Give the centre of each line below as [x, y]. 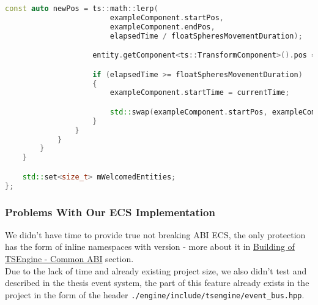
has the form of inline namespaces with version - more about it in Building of [150, 247]
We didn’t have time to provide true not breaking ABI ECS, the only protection [155, 234]
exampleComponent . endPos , [162, 27]
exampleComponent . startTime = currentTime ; [200, 93]
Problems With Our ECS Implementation [110, 212]
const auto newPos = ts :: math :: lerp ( [82, 9]
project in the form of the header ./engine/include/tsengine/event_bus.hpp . [155, 294]
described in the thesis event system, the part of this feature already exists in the [157, 283]
